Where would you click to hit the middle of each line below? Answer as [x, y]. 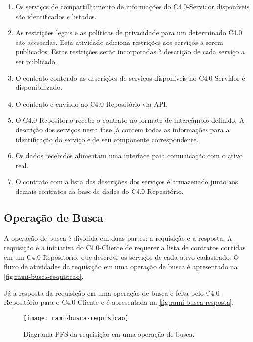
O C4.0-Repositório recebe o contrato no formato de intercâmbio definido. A [130, 120]
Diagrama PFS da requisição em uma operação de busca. [109, 333]
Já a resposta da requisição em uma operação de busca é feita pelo [104, 292]
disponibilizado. [39, 87]
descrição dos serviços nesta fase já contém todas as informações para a [122, 129]
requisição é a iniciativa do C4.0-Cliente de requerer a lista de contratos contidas [125, 247]
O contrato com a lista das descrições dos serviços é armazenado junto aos [127, 182]
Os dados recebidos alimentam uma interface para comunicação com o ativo [129, 156]
